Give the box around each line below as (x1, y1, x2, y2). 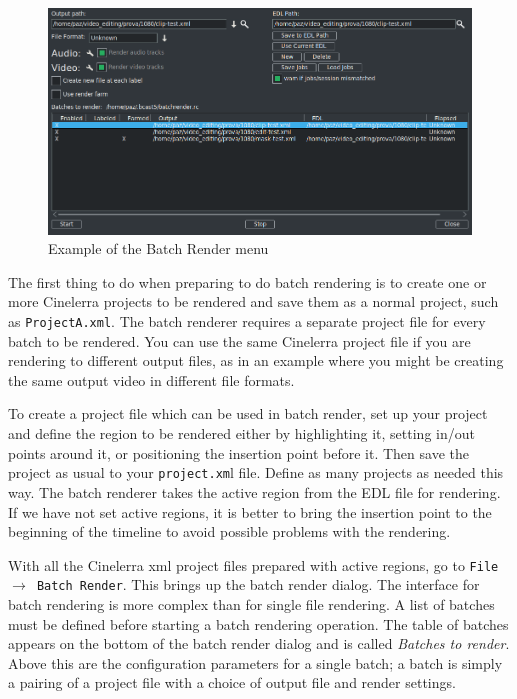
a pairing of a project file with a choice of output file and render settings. (8, 672, 456, 693)
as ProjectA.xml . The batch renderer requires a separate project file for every (8, 311, 486, 332)
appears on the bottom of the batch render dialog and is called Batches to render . (8, 633, 510, 654)
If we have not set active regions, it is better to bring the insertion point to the (8, 501, 492, 522)
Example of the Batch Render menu (48, 238, 269, 259)
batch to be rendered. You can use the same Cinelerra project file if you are (8, 330, 471, 351)
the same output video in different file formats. (8, 369, 295, 390)
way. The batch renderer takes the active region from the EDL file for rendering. (8, 481, 501, 502)
